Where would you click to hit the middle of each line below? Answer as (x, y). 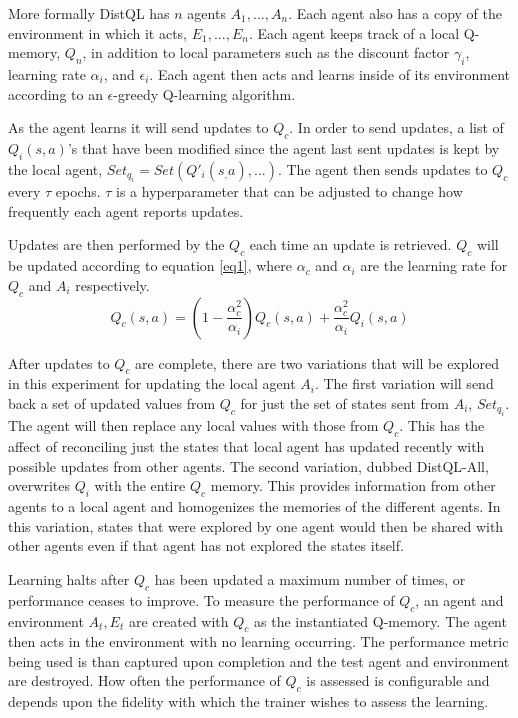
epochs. (78, 191)
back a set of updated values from (112, 402)
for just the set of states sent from (345, 402)
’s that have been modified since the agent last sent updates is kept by (283, 147)
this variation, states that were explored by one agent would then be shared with (256, 525)
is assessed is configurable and (398, 680)
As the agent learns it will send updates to (138, 127)
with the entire (140, 485)
